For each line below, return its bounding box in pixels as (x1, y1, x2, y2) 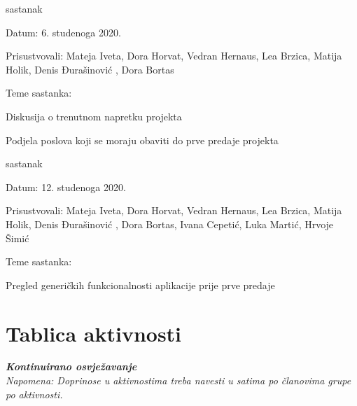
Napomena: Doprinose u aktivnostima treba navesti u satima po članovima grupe (6, 373, 351, 388)
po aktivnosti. (6, 386, 63, 401)
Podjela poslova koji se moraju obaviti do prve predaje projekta (6, 132, 279, 147)
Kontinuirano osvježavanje (6, 359, 137, 374)
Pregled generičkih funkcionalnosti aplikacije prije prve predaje (6, 277, 275, 292)
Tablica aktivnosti (6, 318, 182, 347)
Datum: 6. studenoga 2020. (6, 24, 121, 39)
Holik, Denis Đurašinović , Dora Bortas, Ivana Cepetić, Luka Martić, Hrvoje (6, 216, 334, 231)
